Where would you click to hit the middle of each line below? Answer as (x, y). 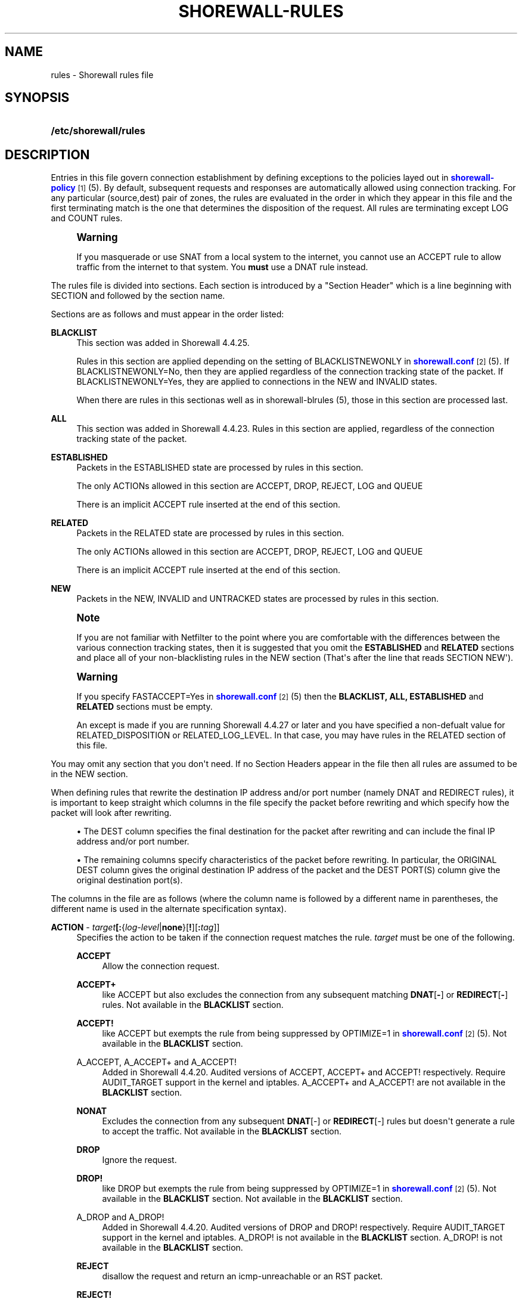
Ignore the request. (139, 1160)
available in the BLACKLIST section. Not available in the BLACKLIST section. (252, 1199)
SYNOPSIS (37, 98)
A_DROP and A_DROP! (120, 1217)
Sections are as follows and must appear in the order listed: (167, 314)
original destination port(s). (130, 880)
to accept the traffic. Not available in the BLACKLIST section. (222, 1131)
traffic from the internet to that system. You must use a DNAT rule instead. (222, 267)
